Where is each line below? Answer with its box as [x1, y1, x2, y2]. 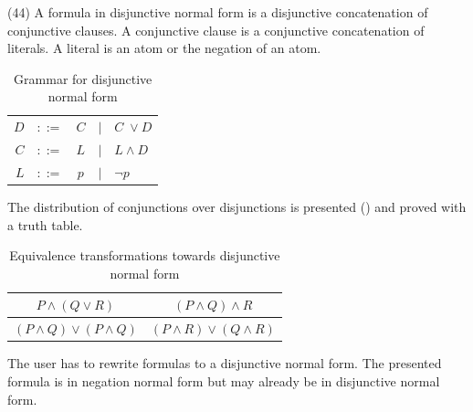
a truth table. [7, 215, 83, 234]
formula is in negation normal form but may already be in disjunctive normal [7, 371, 440, 390]
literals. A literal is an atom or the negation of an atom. [7, 38, 321, 58]
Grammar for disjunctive [14, 69, 152, 88]
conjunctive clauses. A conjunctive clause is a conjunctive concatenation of [7, 20, 425, 39]
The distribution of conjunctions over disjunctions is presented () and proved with [7, 197, 467, 216]
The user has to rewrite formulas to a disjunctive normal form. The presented [7, 354, 442, 373]
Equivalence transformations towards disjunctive [9, 246, 280, 265]
